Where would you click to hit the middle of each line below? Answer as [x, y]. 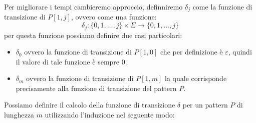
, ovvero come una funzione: [114, 17]
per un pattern [205, 105]
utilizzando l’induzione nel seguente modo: [110, 115]
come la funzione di [222, 6]
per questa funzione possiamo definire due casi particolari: [93, 35]
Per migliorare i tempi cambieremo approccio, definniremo [93, 6]
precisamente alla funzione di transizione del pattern [96, 88]
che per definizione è [192, 52]
